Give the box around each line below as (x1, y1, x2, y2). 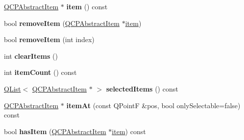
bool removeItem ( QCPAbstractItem (4, 18, 120, 28)
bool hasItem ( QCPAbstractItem (4, 126, 106, 136)
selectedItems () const (106, 83, 178, 93)
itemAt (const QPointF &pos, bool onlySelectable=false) (66, 100, 241, 110)
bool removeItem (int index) (4, 34, 95, 45)
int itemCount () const (4, 67, 77, 77)
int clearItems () (4, 50, 58, 61)
